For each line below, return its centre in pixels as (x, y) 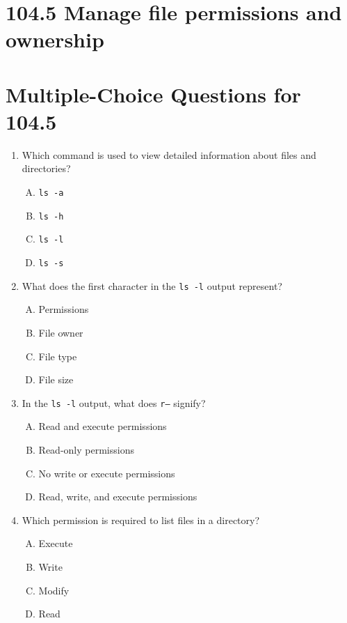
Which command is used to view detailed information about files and (169, 154)
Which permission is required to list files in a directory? (141, 520)
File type (58, 356)
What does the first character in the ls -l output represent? (152, 285)
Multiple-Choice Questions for (153, 94)
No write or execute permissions (107, 473)
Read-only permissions (86, 449)
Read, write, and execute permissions (118, 497)
